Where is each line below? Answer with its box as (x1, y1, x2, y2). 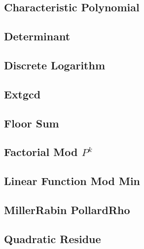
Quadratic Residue (4, 231, 101, 246)
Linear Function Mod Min (4, 173, 141, 188)
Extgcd (4, 86, 41, 101)
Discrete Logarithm (4, 57, 106, 72)
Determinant (4, 29, 71, 44)
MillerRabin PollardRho (4, 202, 130, 217)
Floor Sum (4, 115, 59, 130)
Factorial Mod (4, 144, 78, 159)
